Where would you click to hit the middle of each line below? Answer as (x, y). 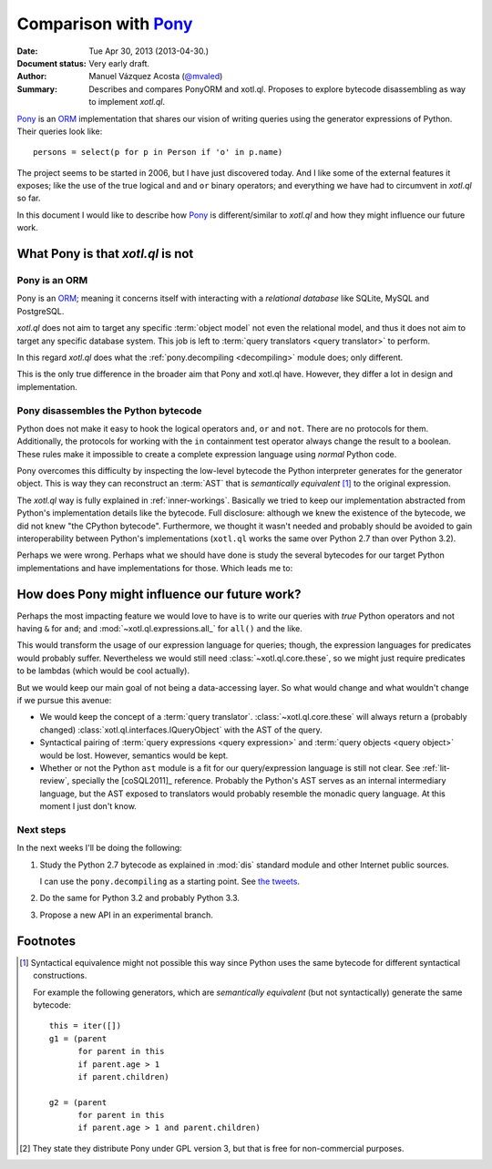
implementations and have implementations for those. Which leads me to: (155, 568)
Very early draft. (119, 63)
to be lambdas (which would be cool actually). (103, 671)
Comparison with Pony (105, 24)
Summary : (37, 89)
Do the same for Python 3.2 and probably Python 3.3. (140, 898)
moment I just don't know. (88, 806)
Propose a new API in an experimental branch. (127, 915)
